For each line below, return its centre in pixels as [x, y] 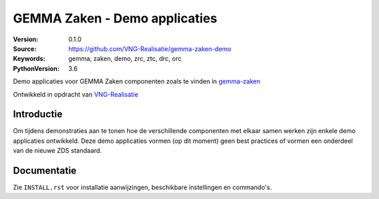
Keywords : [29, 59]
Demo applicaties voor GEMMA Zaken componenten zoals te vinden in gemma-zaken [137, 81]
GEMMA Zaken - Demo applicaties [115, 18]
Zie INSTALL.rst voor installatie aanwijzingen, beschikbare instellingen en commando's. [142, 187]
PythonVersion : [36, 68]
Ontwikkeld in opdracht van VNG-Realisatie [75, 94]
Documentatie [45, 171]
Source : [25, 48]
